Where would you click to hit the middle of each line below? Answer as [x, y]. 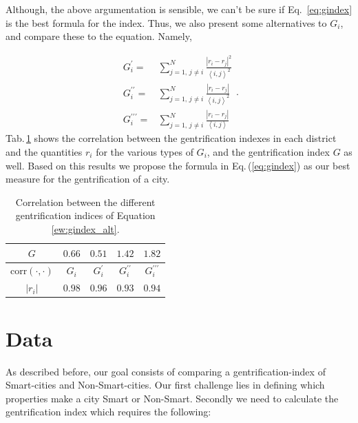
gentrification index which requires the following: [108, 412]
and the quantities [44, 152]
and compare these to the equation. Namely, [99, 36]
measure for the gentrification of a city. [88, 179]
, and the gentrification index [268, 152]
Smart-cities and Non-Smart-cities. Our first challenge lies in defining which [165, 385]
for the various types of [145, 152]
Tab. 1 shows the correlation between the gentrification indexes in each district [171, 138]
